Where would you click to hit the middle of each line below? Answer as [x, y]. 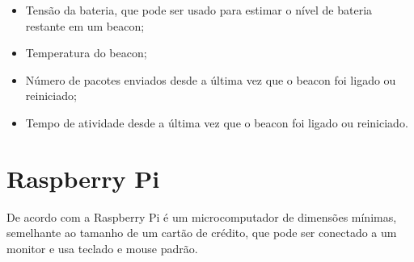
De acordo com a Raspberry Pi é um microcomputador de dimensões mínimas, [202, 216]
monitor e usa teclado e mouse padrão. [102, 248]
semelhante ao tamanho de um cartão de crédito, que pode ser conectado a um [202, 233]
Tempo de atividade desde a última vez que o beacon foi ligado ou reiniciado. [217, 122]
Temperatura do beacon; [86, 53]
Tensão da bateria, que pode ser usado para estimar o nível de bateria [199, 10]
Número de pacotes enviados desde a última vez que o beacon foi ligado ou [211, 79]
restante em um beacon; [85, 25]
